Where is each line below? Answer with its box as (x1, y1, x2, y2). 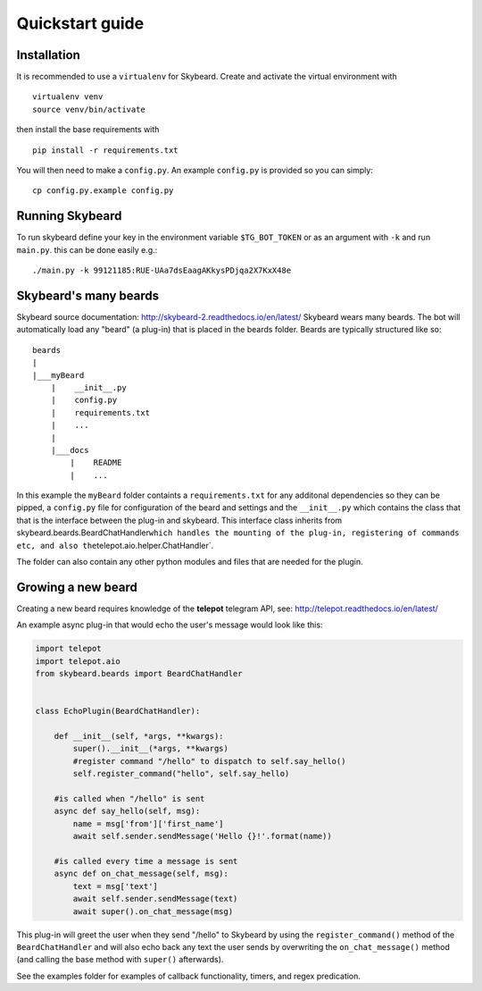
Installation (16, 47, 80, 63)
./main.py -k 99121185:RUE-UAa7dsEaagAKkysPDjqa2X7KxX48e (32, 265, 292, 276)
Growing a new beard (16, 579, 137, 594)
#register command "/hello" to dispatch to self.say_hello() (72, 756, 346, 766)
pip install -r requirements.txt (32, 145, 179, 155)
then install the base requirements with (16, 124, 160, 135)
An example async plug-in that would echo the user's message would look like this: (16, 619, 323, 630)
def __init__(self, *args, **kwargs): (54, 731, 224, 742)
